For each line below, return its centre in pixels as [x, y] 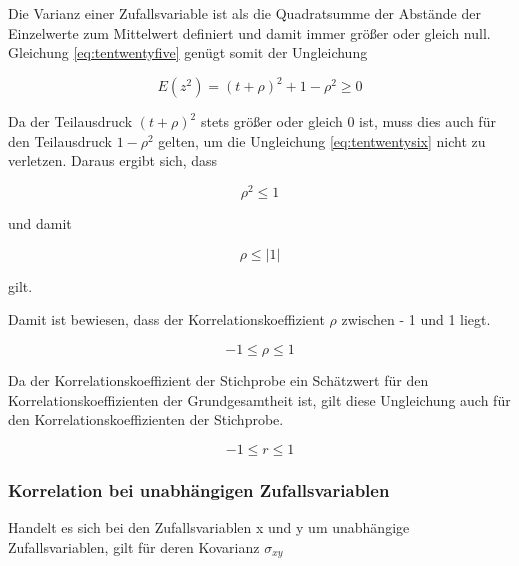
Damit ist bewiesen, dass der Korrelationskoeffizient [166, 319]
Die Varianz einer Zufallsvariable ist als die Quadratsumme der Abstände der [244, 13]
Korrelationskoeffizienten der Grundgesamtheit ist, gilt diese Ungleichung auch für [259, 399]
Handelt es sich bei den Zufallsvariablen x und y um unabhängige [209, 526]
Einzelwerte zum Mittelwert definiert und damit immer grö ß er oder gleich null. [249, 32]
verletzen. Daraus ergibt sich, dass [113, 160]
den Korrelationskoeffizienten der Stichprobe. [146, 419]
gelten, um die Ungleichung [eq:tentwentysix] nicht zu [322, 140]
